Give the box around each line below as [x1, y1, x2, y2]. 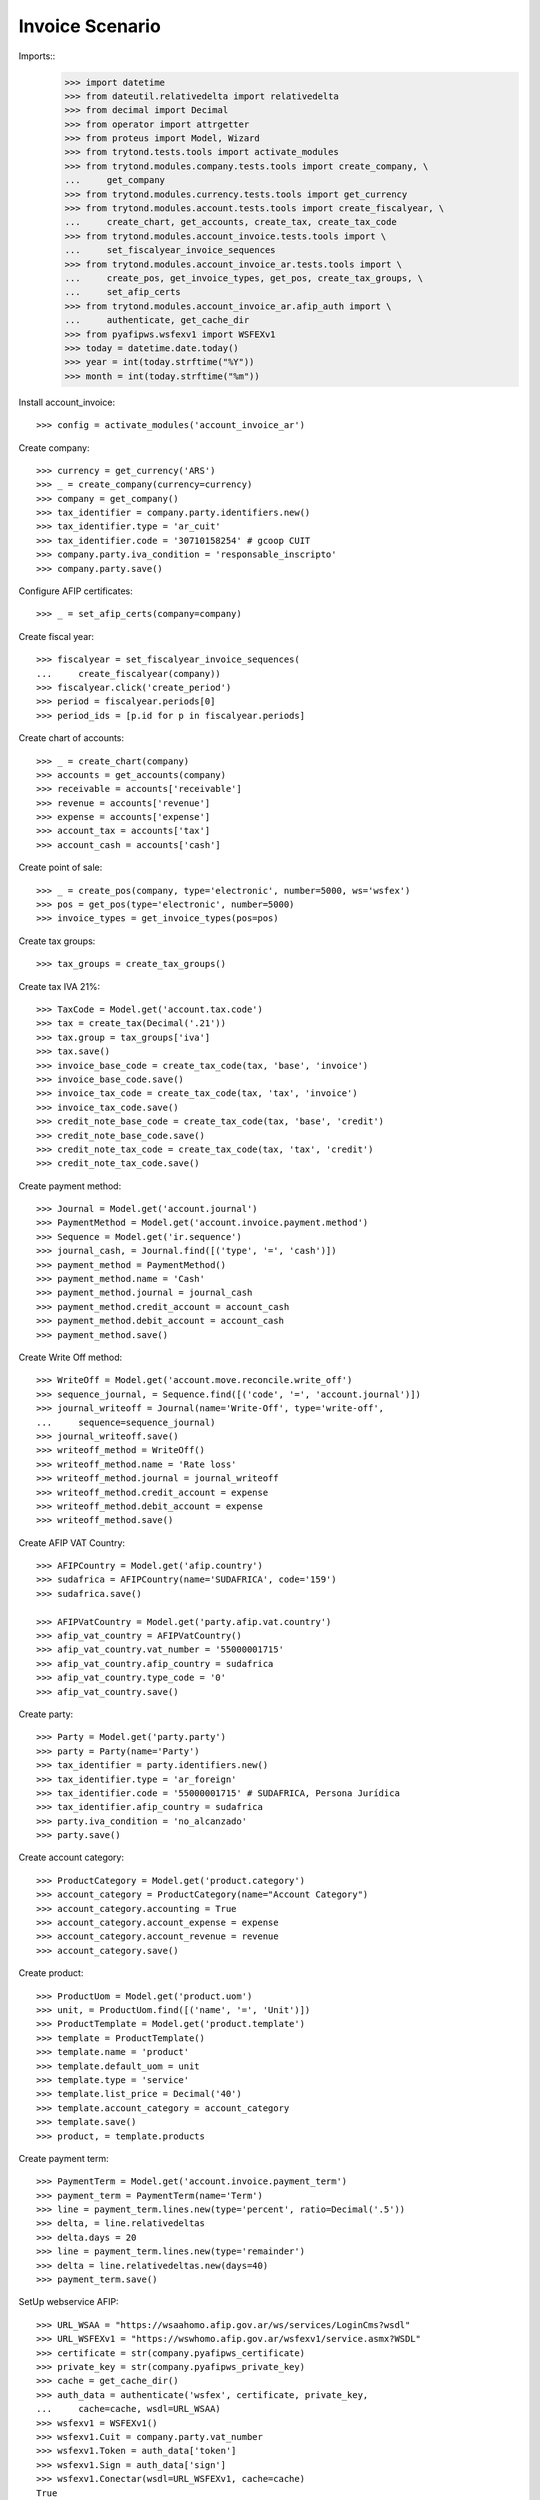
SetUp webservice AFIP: [18, 2296, 119, 2308]
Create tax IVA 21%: [18, 980, 101, 992]
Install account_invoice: [18, 396, 115, 408]
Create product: [18, 1967, 84, 1979]
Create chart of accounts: [18, 732, 125, 744]
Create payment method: [18, 1180, 122, 1192]
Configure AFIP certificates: [18, 585, 134, 597]
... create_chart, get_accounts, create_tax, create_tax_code [64, 216, 397, 228]
